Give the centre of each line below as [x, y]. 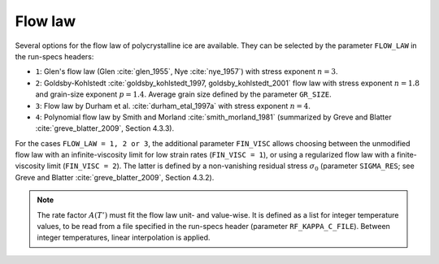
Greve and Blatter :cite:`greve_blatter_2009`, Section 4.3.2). [115, 177]
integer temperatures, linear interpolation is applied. [124, 238]
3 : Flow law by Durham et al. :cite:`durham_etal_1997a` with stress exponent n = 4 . [173, 106]
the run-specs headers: [54, 56]
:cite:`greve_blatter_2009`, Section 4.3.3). [105, 128]
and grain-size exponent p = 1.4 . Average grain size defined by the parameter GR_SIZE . [184, 94]
